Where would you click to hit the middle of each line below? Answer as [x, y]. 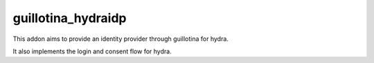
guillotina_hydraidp [70, 18]
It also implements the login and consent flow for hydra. [92, 51]
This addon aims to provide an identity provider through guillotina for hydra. [121, 39]
